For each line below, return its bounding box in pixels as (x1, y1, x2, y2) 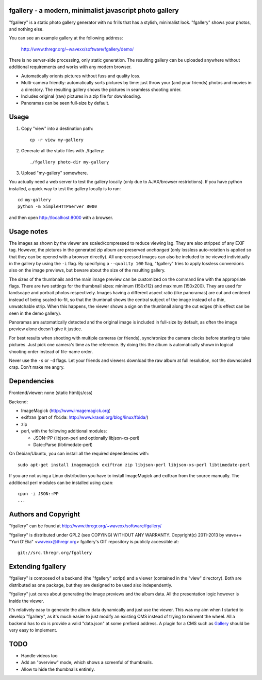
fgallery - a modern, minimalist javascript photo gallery (9, 6, 179, 15)
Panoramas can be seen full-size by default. (21, 100, 110, 106)
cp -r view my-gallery (30, 137, 84, 143)
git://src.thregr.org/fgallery (17, 550, 92, 555)
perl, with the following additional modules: (21, 428, 107, 434)
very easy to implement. (9, 627, 58, 633)
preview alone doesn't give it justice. (9, 326, 82, 332)
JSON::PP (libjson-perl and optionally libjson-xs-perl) (33, 435, 140, 441)
